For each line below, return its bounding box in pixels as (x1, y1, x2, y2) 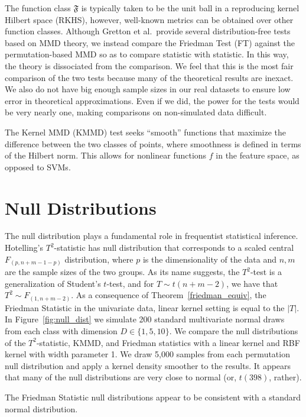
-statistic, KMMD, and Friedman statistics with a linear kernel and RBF (36, 336, 300, 348)
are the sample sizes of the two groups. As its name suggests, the (5, 266, 240, 278)
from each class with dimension (5, 325, 118, 337)
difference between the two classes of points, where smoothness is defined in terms (5, 137, 301, 150)
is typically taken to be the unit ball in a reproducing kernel (81, 2, 300, 14)
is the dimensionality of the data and (142, 253, 277, 265)
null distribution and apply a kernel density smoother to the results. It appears (5, 359, 291, 371)
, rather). (269, 371, 302, 383)
